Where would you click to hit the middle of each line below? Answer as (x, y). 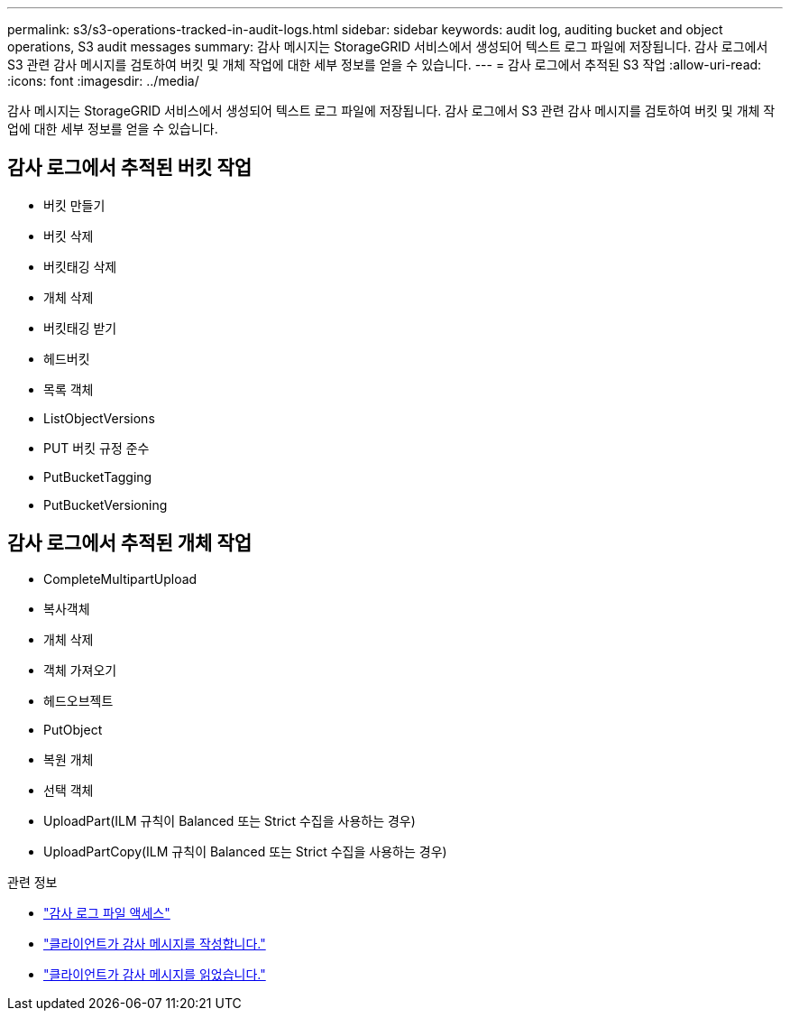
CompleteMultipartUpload (120, 578)
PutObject (73, 729)
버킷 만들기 (74, 205)
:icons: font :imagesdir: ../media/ (103, 81)
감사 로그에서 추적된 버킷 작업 (130, 168)
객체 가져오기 (80, 670)
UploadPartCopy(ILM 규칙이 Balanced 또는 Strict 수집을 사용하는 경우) (245, 851)
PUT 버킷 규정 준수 (96, 448)
